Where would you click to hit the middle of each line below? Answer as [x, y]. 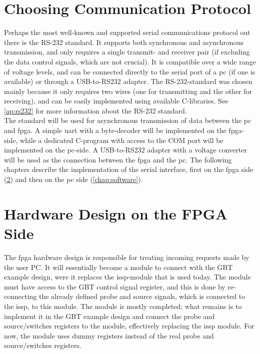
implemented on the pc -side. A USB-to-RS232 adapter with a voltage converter [125, 150]
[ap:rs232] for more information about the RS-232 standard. [95, 110]
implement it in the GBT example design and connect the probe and [109, 316]
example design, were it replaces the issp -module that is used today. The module [127, 277]
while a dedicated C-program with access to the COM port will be [121, 140]
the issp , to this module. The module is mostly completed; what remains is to [123, 306]
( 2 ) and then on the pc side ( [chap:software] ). [73, 179]
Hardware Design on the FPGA [116, 213]
